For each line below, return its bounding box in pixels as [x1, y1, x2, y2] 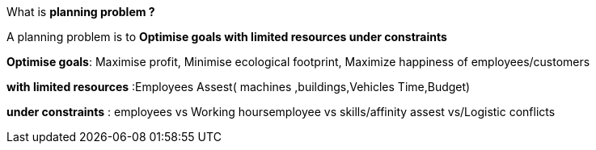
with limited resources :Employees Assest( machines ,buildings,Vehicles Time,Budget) [6, 80, 471, 94]
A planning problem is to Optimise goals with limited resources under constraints [6, 30, 447, 44]
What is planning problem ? [6, 5, 155, 19]
